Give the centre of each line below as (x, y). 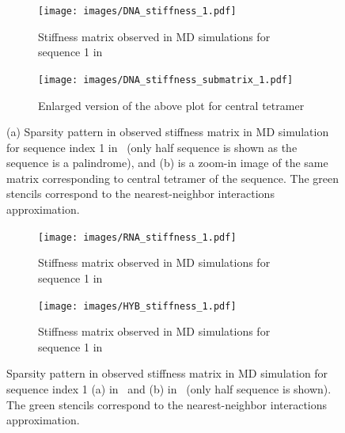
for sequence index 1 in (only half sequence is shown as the (152, 147)
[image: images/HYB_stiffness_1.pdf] (137, 306)
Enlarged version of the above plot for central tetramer (171, 105)
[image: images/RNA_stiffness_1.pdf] (137, 237)
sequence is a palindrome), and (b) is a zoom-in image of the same (167, 163)
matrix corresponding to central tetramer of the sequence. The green (173, 178)
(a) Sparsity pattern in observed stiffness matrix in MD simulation (168, 132)
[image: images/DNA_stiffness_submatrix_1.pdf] (166, 80)
